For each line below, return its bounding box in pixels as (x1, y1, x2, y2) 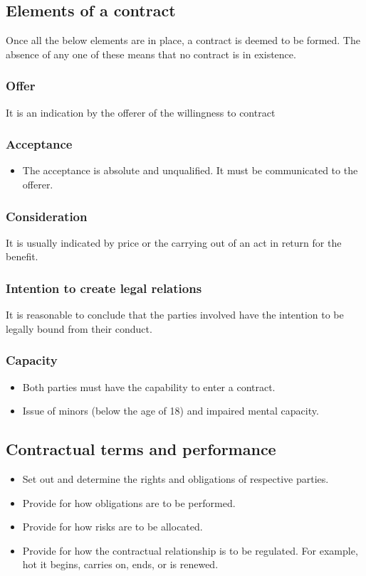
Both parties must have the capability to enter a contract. (22, 379, 276, 394)
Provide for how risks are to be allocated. (22, 519, 203, 534)
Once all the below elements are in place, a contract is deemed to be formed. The (6, 33, 360, 48)
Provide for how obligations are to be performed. (22, 495, 236, 510)
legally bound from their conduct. (6, 321, 152, 336)
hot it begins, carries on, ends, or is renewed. (22, 557, 219, 572)
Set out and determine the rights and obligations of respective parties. (22, 471, 329, 486)
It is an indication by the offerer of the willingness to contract (6, 105, 276, 119)
